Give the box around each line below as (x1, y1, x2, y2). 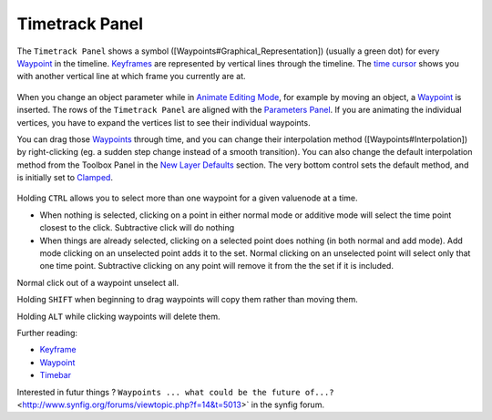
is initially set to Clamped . (16, 172, 114, 183)
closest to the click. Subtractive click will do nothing (39, 222, 235, 233)
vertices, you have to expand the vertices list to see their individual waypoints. (16, 117, 311, 128)
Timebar (39, 370, 72, 381)
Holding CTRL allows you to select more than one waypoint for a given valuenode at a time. (16, 192, 358, 204)
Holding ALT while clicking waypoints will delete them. (16, 311, 220, 322)
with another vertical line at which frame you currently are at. (16, 71, 246, 82)
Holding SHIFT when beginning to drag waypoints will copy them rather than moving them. (16, 294, 359, 305)
